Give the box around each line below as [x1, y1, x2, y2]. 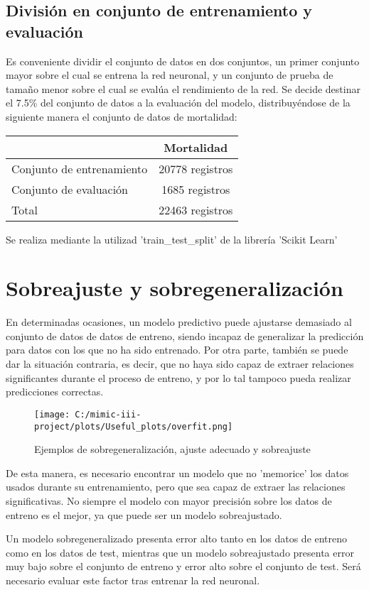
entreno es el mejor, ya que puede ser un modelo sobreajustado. [6, 507, 282, 522]
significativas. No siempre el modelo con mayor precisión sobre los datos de [6, 493, 332, 508]
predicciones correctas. [6, 384, 104, 399]
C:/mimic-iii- [75, 409, 141, 420]
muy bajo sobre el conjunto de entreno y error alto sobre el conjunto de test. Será [6, 559, 361, 574]
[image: [34, 409, 70, 420]
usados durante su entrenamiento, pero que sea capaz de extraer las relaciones [6, 479, 346, 494]
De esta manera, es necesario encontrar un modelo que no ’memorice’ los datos [6, 465, 349, 480]
